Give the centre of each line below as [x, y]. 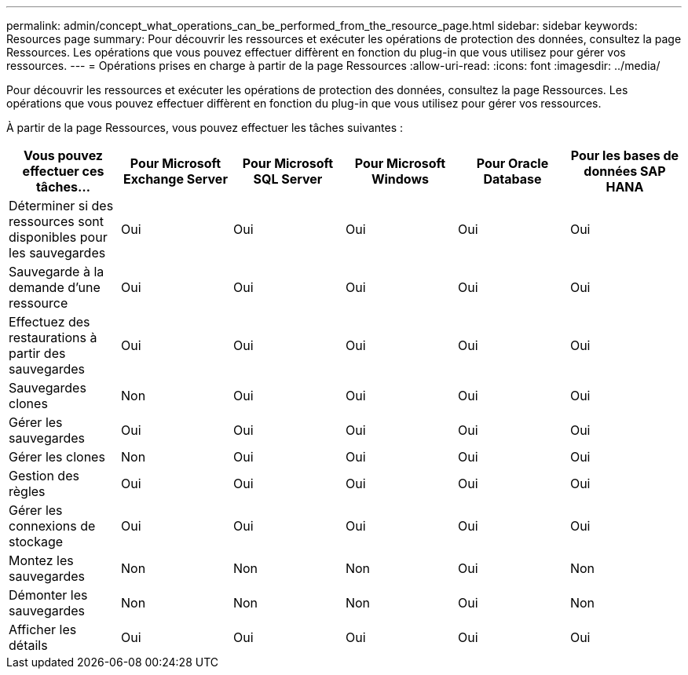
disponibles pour [58, 237]
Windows [400, 179]
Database [512, 179]
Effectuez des [49, 322]
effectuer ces [63, 171]
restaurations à [53, 337]
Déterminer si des [61, 206]
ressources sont [56, 221]
